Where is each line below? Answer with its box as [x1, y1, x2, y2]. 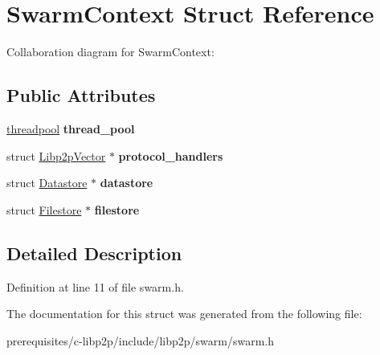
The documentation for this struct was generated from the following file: [6, 305, 362, 322]
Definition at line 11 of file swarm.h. [6, 278, 184, 295]
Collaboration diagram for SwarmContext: [6, 43, 215, 60]
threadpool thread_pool [6, 120, 135, 137]
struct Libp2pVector [6, 147, 106, 164]
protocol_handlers [118, 147, 223, 164]
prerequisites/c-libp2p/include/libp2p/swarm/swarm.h [6, 332, 275, 349]
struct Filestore [6, 201, 82, 218]
